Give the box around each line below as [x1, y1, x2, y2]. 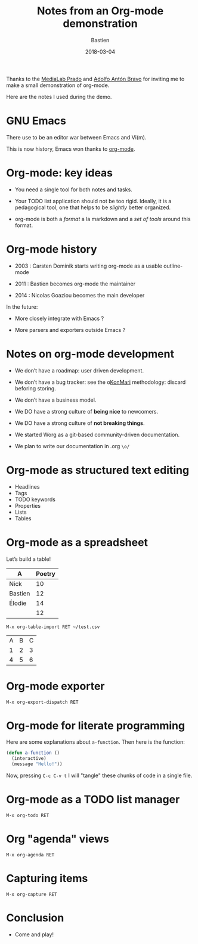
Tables [14, 514, 32, 522]
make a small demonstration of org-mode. [6, 82, 110, 89]
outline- [163, 262, 183, 269]
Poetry [35, 569, 55, 577]
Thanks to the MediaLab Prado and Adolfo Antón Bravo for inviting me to [6, 75, 185, 82]
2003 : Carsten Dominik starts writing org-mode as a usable [14, 262, 163, 269]
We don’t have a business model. [14, 396, 97, 403]
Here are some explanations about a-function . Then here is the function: [6, 738, 185, 746]
